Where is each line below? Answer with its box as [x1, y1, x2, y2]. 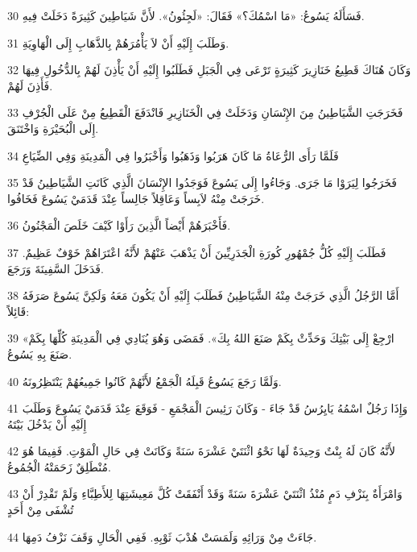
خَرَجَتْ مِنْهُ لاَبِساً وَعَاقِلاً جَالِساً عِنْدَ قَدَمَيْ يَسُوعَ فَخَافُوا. [7, 189, 265, 206]
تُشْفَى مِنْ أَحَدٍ [7, 501, 74, 518]
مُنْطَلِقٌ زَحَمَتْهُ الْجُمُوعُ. [7, 458, 111, 475]
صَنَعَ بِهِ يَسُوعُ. [7, 345, 72, 362]
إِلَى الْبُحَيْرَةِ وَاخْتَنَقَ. [7, 119, 99, 136]
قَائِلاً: [7, 302, 30, 319]
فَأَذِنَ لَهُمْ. [7, 77, 53, 93]
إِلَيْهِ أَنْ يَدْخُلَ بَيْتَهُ [7, 415, 87, 432]
